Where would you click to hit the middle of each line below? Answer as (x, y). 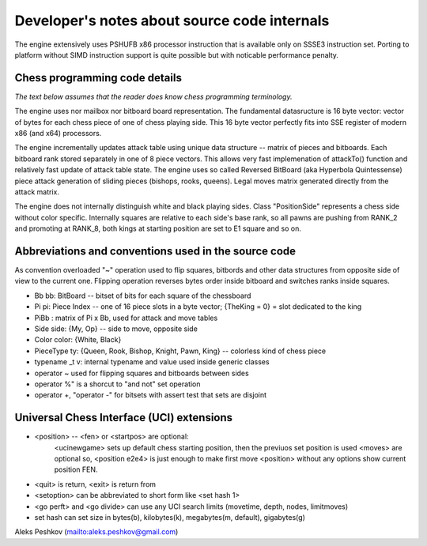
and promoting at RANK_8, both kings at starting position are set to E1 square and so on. (158, 228)
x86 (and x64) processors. (58, 134)
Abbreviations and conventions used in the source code (155, 251)
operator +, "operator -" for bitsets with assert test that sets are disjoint (151, 395)
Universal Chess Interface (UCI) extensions (124, 418)
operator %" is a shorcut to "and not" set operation (117, 384)
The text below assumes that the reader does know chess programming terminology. (153, 96)
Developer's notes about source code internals (172, 21)
